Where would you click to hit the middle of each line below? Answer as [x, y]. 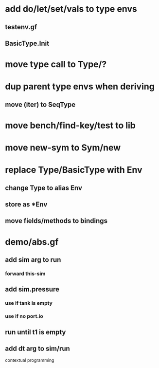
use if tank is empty [29, 303]
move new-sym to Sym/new [63, 148]
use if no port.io [24, 316]
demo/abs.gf [32, 242]
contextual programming [30, 360]
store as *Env [26, 205]
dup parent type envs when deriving [80, 87]
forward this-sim [25, 274]
